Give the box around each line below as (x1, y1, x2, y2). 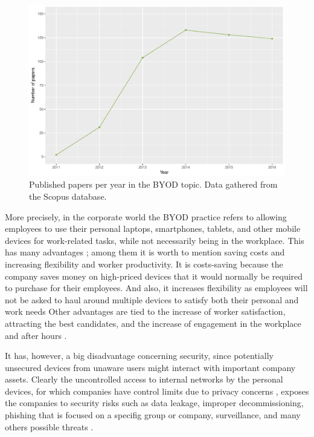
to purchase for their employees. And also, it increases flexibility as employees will (5, 281, 308, 294)
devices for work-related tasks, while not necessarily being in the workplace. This (5, 234, 304, 246)
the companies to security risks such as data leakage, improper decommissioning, (5, 396, 304, 409)
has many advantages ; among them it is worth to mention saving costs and (5, 246, 285, 258)
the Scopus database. (29, 189, 107, 202)
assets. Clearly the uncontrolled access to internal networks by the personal (5, 373, 283, 386)
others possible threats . (5, 420, 94, 433)
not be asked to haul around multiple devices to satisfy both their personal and (5, 293, 299, 306)
